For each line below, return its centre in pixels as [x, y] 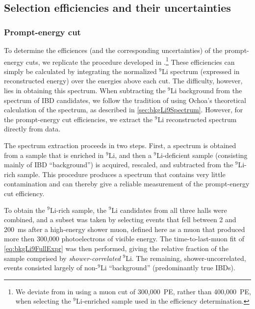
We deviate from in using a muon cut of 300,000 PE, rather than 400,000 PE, [133, 291]
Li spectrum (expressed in [201, 71]
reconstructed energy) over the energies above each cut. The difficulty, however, [123, 81]
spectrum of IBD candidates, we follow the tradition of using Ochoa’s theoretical [125, 100]
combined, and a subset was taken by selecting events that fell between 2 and [120, 219]
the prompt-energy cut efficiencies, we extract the [78, 119]
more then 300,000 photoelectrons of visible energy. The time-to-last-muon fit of [124, 239]
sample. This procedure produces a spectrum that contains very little [121, 174]
